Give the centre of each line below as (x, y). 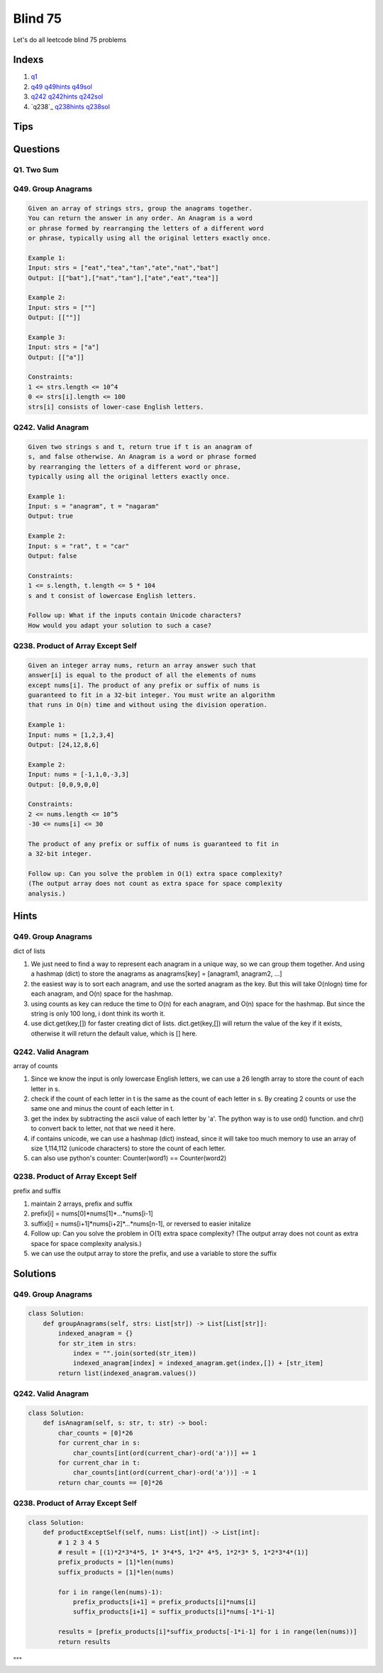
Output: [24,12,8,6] (63, 745)
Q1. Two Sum (36, 170)
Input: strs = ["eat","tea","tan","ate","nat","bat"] (123, 268)
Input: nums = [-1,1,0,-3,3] (79, 774)
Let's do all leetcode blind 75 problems (70, 40)
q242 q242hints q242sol (67, 96)
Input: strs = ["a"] (63, 347)
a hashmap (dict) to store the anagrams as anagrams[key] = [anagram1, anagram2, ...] (157, 974)
